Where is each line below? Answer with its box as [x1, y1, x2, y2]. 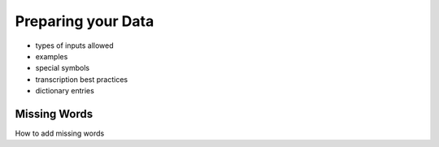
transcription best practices [35, 74, 128, 84]
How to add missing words [15, 128, 105, 138]
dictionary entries [35, 86, 95, 96]
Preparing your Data [15, 12, 154, 30]
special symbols [35, 63, 89, 73]
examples [35, 51, 68, 61]
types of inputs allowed [35, 41, 114, 50]
